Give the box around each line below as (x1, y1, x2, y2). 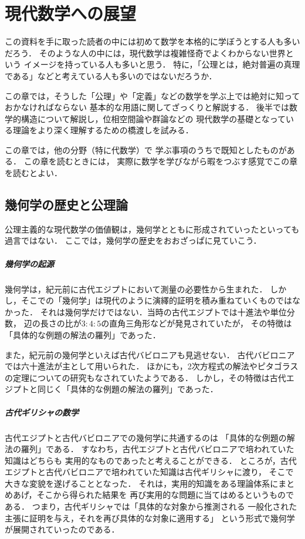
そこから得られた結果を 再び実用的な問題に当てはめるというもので (36, 489, 294, 501)
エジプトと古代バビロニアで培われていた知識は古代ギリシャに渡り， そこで (5, 466, 294, 478)
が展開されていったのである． (5, 523, 120, 535)
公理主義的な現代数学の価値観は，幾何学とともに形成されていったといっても (5, 223, 300, 235)
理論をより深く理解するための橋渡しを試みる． (12, 124, 194, 136)
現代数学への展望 (5, 1, 137, 25)
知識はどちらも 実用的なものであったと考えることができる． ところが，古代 (5, 454, 297, 466)
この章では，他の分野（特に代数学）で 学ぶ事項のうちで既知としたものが (5, 143, 287, 156)
